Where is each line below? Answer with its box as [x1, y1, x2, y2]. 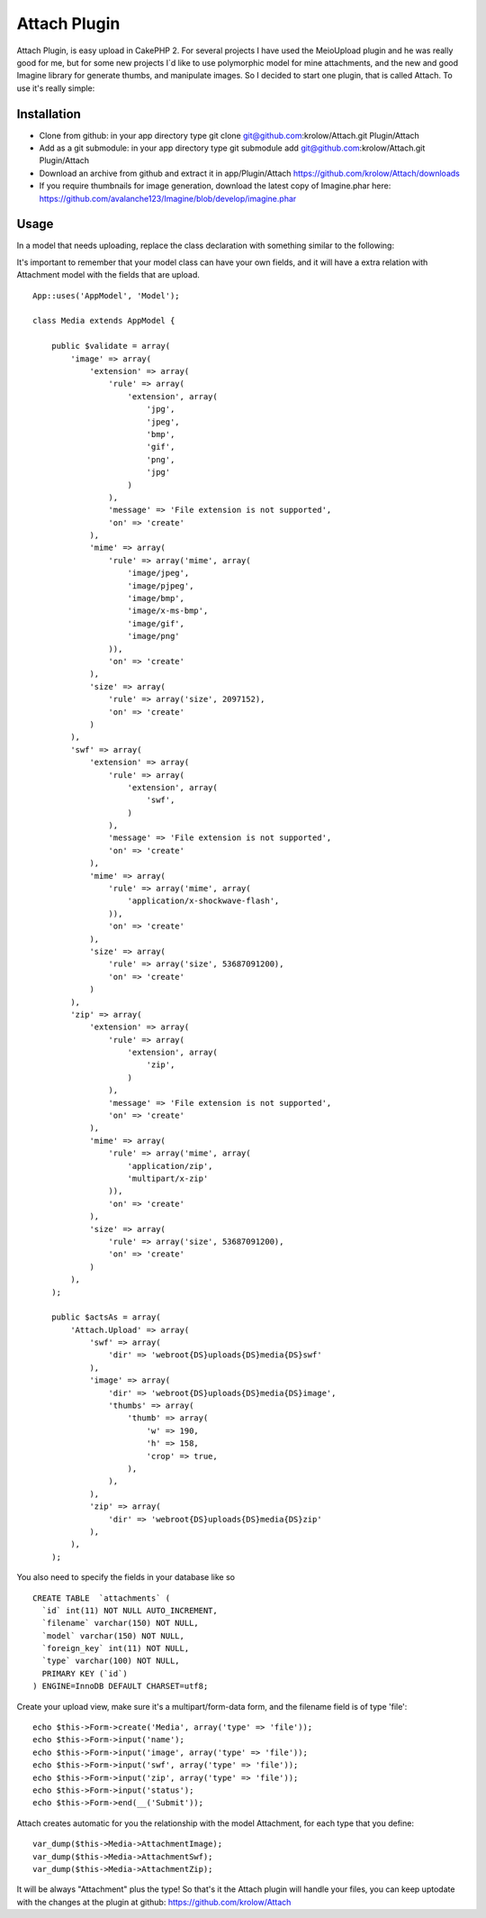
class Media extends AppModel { [32, 315, 175, 326]
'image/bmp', [127, 593, 184, 604]
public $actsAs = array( [50, 1312, 161, 1322]
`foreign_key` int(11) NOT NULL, [41, 1643, 190, 1654]
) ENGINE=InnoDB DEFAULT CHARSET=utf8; [32, 1681, 209, 1692]
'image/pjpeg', [127, 580, 194, 590]
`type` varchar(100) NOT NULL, [41, 1656, 180, 1667]
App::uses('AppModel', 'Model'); [32, 290, 180, 301]
